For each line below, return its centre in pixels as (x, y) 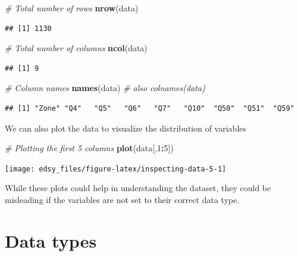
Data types (51, 240)
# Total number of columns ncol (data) (76, 48)
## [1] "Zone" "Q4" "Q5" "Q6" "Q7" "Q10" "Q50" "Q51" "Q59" (150, 108)
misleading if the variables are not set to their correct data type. (122, 199)
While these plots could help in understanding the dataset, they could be (138, 188)
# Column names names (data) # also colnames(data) (105, 88)
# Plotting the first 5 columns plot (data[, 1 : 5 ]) (89, 148)
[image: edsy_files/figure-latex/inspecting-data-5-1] (116, 169)
